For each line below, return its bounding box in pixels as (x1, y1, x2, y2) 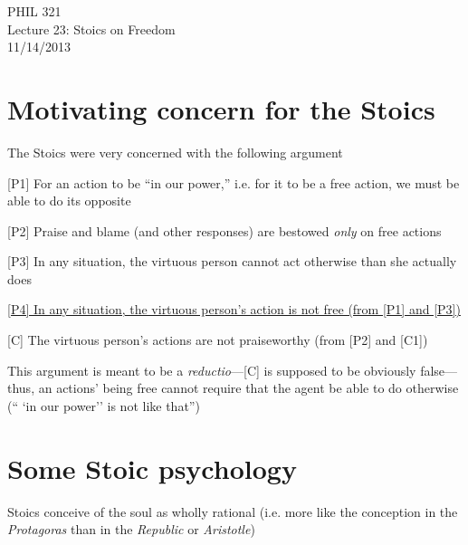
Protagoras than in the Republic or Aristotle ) (7, 520, 255, 539)
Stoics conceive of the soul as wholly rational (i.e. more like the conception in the (7, 502, 458, 521)
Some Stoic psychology (7, 449, 297, 486)
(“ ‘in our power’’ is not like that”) (7, 396, 200, 415)
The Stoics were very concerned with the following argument (7, 142, 343, 161)
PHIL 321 (7, 2, 62, 20)
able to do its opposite (7, 191, 131, 210)
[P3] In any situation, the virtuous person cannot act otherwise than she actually (7, 252, 457, 271)
